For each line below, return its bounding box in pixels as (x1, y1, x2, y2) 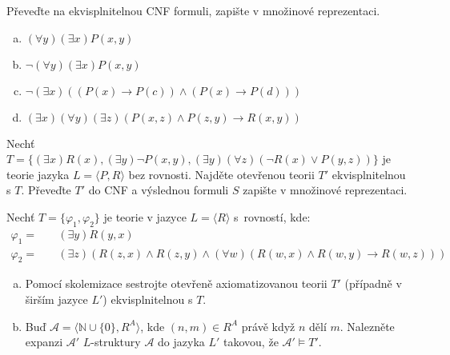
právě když (241, 317, 295, 334)
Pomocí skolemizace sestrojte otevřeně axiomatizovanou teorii (25, 275, 327, 292)
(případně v (344, 275, 402, 292)
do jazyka (158, 333, 205, 350)
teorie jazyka (6, 166, 70, 182)
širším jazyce (25, 291, 88, 308)
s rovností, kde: (234, 208, 311, 225)
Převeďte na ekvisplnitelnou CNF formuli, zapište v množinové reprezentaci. (6, 2, 380, 18)
